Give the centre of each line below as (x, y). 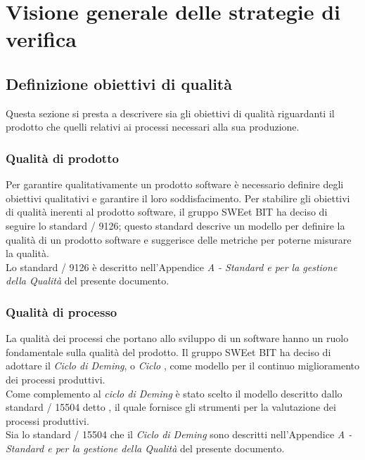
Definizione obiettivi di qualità (119, 83)
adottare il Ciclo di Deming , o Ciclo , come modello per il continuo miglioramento (183, 366)
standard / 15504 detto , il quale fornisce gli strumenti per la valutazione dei (171, 407)
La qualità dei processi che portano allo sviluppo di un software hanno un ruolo (177, 338)
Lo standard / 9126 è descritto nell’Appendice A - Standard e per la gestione (172, 267)
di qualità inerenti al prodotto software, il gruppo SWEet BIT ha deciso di (167, 212)
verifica (41, 39)
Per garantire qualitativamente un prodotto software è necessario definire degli (175, 184)
